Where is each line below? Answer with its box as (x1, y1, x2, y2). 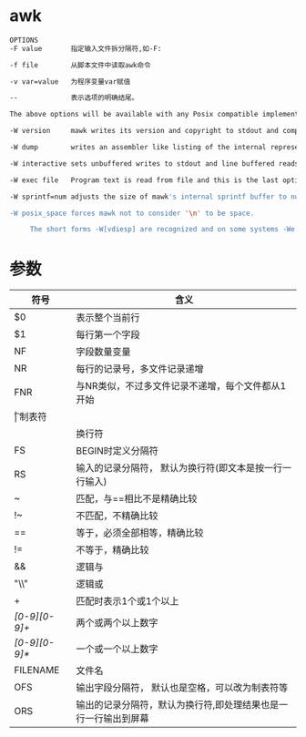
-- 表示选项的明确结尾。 (9, 93, 139, 103)
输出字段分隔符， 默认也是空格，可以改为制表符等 (76, 681, 289, 694)
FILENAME (14, 664, 60, 677)
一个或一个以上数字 (76, 643, 158, 656)
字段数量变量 (76, 345, 131, 358)
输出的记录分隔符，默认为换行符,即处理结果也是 (76, 699, 280, 711)
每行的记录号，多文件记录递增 (76, 363, 204, 375)
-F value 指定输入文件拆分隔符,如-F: (9, 44, 162, 53)
